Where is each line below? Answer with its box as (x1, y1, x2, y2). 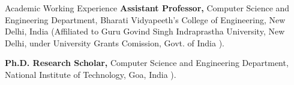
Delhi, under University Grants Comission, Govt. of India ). (5, 36, 225, 49)
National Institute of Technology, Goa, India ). (5, 68, 176, 80)
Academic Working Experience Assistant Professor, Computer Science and (5, 2, 290, 14)
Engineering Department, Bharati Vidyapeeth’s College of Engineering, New (5, 13, 286, 26)
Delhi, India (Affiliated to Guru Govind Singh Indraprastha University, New (5, 25, 285, 37)
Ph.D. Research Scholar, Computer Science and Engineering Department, (5, 56, 289, 69)
